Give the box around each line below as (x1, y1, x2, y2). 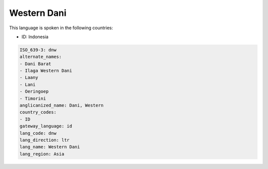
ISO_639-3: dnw (19, 47, 57, 53)
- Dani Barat (19, 61, 52, 66)
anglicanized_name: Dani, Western (19, 103, 104, 109)
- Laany (19, 75, 38, 80)
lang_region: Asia (19, 151, 65, 157)
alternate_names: (19, 54, 62, 59)
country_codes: (19, 110, 57, 115)
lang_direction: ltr (19, 137, 69, 143)
